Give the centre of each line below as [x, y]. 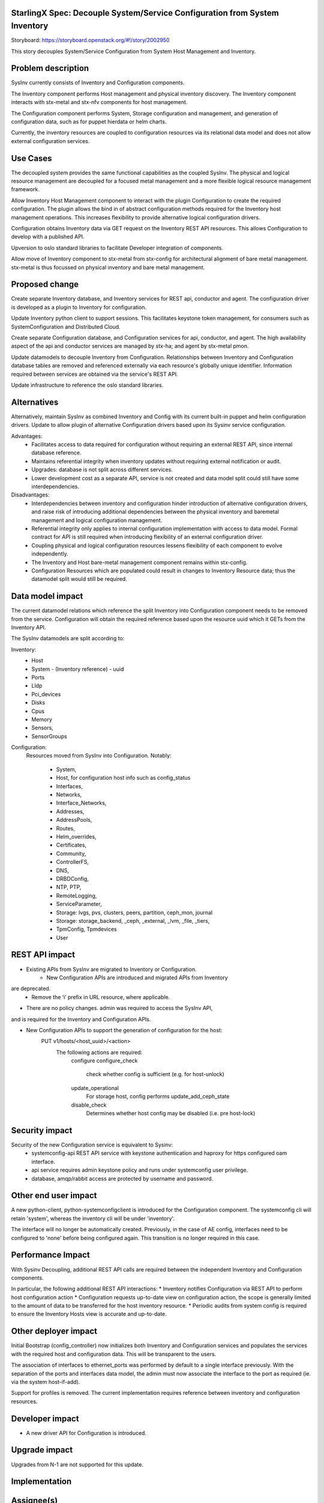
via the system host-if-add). [46, 1382]
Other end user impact [54, 1195]
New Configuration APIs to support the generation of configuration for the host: [124, 1030]
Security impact [42, 1130]
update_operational [95, 1088]
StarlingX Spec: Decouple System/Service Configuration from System [145, 13]
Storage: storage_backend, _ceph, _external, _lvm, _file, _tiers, [133, 920]
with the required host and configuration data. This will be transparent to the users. [114, 1354]
